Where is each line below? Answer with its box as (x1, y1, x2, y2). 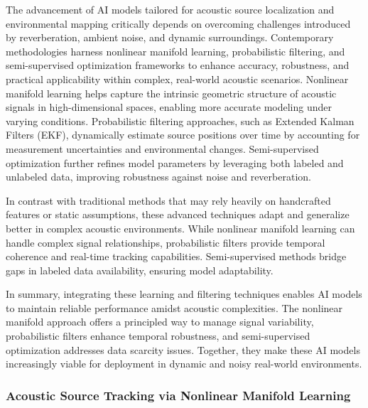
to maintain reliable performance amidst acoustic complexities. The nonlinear (6, 300, 343, 315)
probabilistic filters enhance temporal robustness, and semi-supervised (6, 328, 310, 343)
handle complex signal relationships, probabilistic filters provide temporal (6, 235, 325, 249)
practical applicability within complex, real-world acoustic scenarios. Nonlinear (6, 71, 349, 86)
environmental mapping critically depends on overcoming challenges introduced (6, 16, 351, 31)
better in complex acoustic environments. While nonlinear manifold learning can (6, 220, 355, 235)
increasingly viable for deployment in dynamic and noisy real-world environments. (6, 356, 362, 371)
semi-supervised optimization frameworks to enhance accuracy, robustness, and (6, 58, 350, 73)
